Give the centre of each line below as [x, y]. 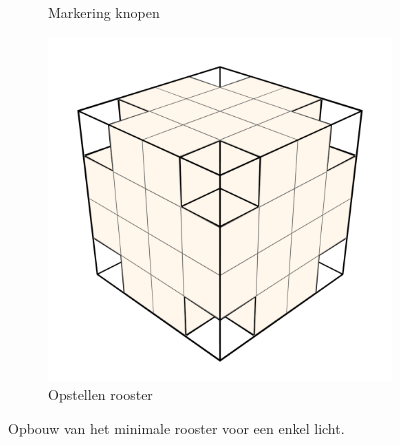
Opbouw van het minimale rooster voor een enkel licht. [176, 427]
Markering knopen [104, 12]
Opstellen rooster [100, 394]
